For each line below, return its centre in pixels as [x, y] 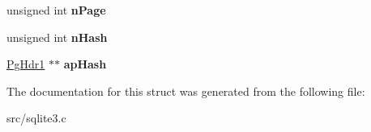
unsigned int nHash [57, 37]
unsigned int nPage [56, 10]
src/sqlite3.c [36, 118]
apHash [85, 64]
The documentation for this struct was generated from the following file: [186, 91]
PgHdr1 [26, 64]
